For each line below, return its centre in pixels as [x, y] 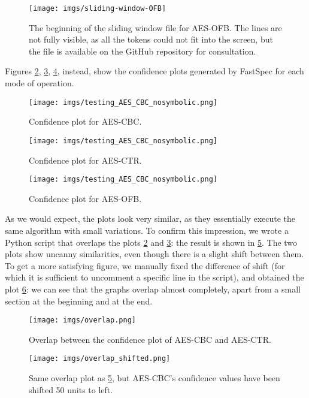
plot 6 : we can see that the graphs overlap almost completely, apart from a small [153, 289]
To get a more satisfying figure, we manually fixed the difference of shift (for [145, 265]
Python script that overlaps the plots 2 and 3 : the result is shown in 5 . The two [151, 242]
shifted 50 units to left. [71, 389]
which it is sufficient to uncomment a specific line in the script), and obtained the [154, 277]
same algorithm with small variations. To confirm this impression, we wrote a [147, 230]
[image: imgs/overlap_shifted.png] [100, 359]
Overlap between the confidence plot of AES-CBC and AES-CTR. [150, 339]
